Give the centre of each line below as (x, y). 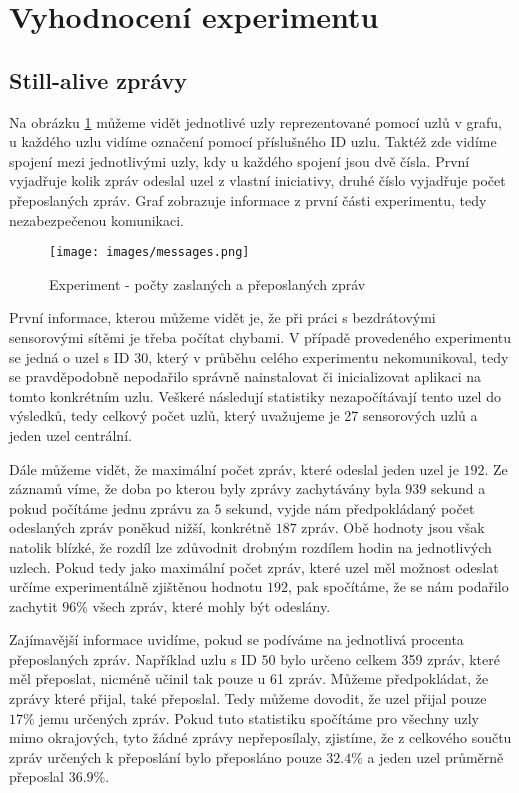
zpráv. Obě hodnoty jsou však (393, 527)
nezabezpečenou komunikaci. (96, 219)
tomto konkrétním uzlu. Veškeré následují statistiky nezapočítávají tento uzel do (255, 395)
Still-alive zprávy (98, 79)
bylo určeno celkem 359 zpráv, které (390, 658)
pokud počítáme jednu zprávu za (109, 507)
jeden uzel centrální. (70, 434)
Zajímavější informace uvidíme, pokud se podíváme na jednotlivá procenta (236, 639)
